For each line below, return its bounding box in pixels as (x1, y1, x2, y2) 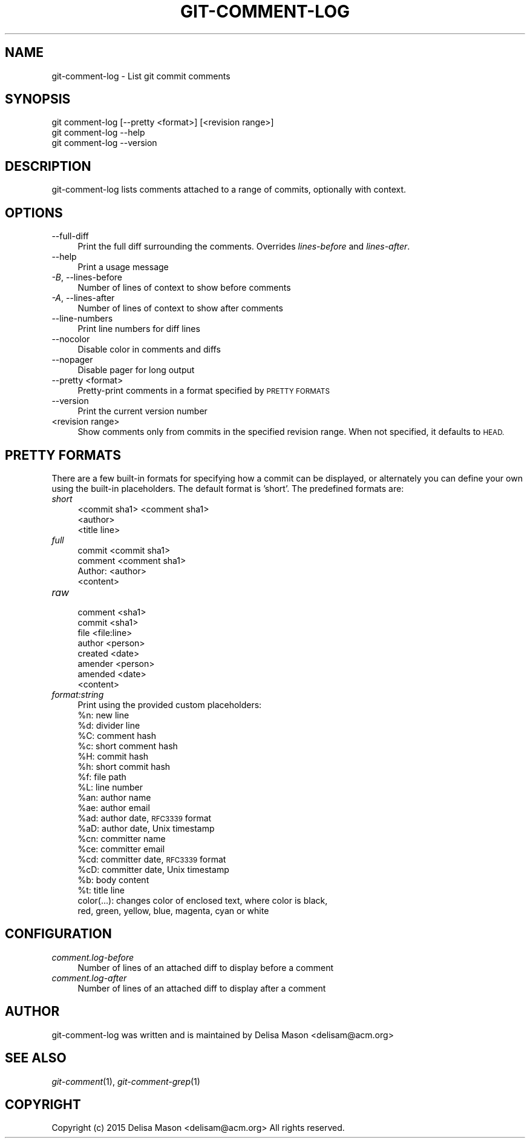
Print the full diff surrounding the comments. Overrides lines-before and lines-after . (77, 241, 410, 252)
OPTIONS (5, 205, 63, 220)
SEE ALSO (5, 1050, 67, 1066)
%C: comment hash (77, 730, 157, 741)
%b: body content (77, 874, 149, 885)
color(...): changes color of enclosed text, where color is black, (77, 895, 328, 906)
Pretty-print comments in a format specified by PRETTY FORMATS (77, 385, 330, 396)
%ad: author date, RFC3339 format (77, 812, 212, 823)
